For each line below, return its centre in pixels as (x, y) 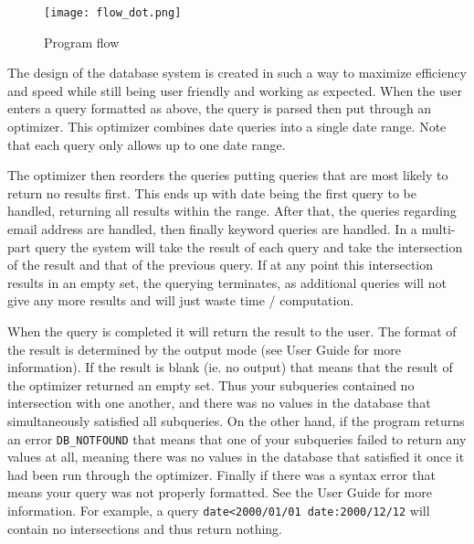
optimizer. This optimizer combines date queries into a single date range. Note (227, 127)
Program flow (82, 42)
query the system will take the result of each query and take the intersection (249, 246)
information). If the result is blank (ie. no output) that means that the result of (230, 367)
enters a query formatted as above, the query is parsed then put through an (220, 108)
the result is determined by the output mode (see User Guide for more (205, 349)
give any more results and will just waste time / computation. (181, 300)
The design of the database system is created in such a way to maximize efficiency (237, 73)
